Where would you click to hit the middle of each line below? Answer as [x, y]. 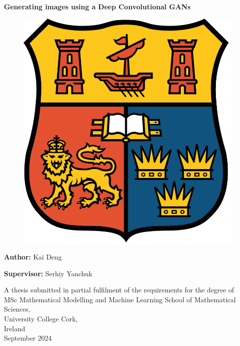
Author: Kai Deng [33, 257]
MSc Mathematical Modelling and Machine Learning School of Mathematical [120, 299]
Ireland [15, 328]
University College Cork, [41, 318]
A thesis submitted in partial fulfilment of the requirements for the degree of [119, 290]
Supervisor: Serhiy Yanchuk [48, 273]
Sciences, [17, 309]
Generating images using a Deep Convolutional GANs [97, 6]
